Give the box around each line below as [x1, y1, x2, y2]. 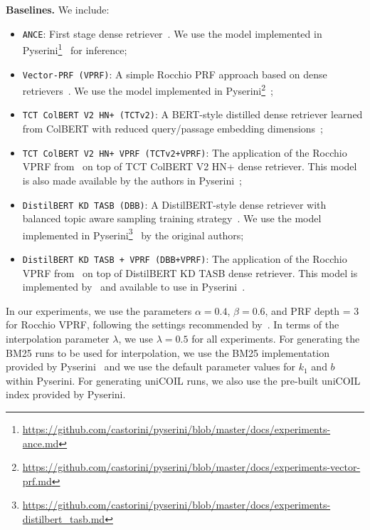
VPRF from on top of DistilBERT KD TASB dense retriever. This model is [22, 265, 358, 280]
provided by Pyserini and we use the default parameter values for [6, 359, 296, 374]
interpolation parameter [6, 331, 110, 346]
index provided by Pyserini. [6, 387, 126, 402]
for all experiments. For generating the [191, 331, 360, 346]
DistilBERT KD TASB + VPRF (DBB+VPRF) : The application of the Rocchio [22, 251, 347, 266]
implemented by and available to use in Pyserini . [22, 279, 245, 294]
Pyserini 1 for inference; [22, 41, 127, 57]
